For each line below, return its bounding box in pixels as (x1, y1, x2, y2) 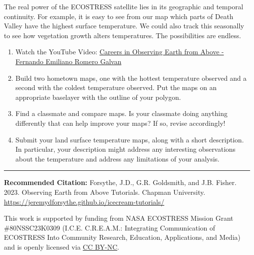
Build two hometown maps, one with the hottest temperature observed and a (15, 72, 247, 83)
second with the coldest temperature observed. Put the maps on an (15, 82, 217, 93)
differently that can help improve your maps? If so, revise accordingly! (15, 117, 226, 128)
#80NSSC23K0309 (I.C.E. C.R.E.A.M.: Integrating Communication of (4, 222, 215, 232)
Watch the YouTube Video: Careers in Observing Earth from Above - (15, 46, 224, 57)
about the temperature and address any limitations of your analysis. (15, 153, 220, 163)
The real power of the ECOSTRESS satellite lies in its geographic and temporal (4, 1, 243, 11)
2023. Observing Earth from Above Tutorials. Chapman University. (4, 186, 206, 197)
